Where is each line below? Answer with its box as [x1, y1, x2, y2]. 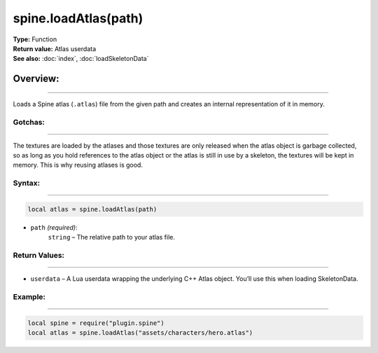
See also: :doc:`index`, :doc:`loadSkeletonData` [13, 55, 149, 63]
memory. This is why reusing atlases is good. [13, 161, 143, 169]
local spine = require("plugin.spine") [27, 319, 164, 327]
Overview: [13, 73, 59, 85]
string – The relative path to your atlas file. [48, 233, 175, 242]
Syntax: [13, 179, 41, 188]
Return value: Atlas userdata [13, 44, 97, 53]
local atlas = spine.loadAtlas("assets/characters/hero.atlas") [27, 329, 253, 337]
